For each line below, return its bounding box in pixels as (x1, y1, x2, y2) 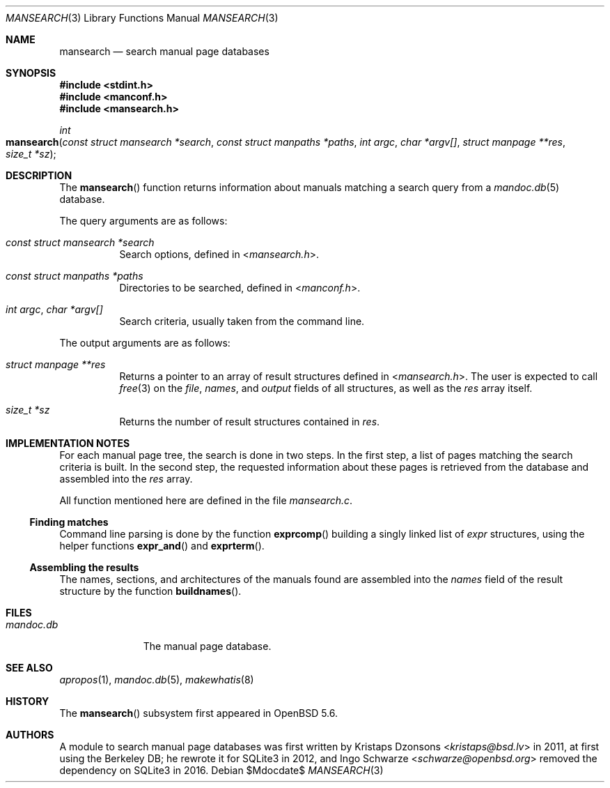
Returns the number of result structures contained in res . (119, 416, 380, 427)
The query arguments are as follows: (59, 215, 228, 227)
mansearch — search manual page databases (59, 45, 269, 57)
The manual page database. (143, 640, 272, 652)
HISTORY (6, 695, 49, 707)
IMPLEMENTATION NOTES (6, 437, 130, 449)
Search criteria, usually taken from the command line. (119, 315, 365, 327)
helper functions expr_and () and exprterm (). (59, 540, 265, 552)
